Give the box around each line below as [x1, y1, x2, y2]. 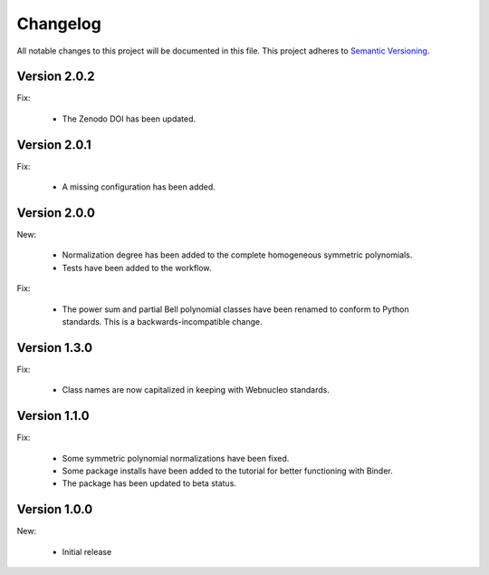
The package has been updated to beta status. [62, 478, 237, 489]
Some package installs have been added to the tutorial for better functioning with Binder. [62, 465, 393, 476]
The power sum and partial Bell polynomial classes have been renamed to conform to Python [62, 304, 409, 315]
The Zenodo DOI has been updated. [62, 113, 197, 124]
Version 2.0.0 [16, 205, 95, 220]
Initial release [62, 546, 112, 557]
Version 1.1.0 [16, 408, 90, 424]
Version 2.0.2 [16, 69, 95, 84]
